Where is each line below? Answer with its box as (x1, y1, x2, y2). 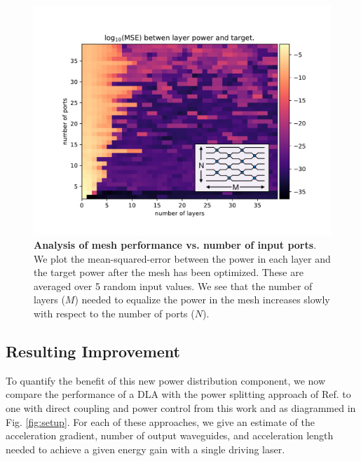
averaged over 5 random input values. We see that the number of (34, 278, 313, 293)
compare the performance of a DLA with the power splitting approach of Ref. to (6, 387, 351, 401)
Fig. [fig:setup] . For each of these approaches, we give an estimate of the (6, 414, 315, 429)
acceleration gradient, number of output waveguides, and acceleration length (6, 428, 334, 443)
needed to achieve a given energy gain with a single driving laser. (6, 441, 285, 456)
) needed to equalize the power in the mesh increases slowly (74, 292, 330, 307)
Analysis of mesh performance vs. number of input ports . (34, 238, 317, 252)
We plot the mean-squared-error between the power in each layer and (34, 251, 331, 266)
